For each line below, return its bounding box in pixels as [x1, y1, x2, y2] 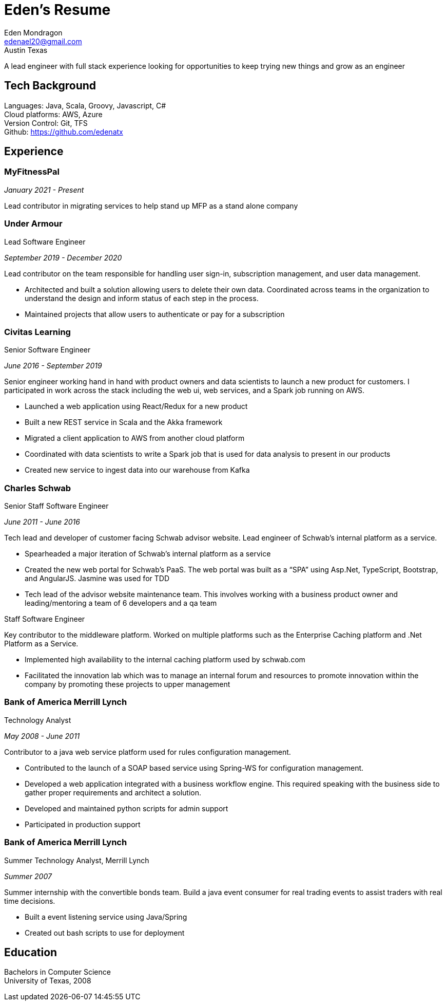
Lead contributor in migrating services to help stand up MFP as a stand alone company [4, 201, 298, 210]
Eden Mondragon [4, 28, 63, 37]
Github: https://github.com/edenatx [4, 127, 123, 136]
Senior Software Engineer [4, 345, 91, 355]
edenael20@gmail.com [4, 36, 82, 46]
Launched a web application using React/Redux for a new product [25, 402, 248, 411]
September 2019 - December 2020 [4, 253, 122, 262]
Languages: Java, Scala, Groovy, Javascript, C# [4, 101, 166, 110]
